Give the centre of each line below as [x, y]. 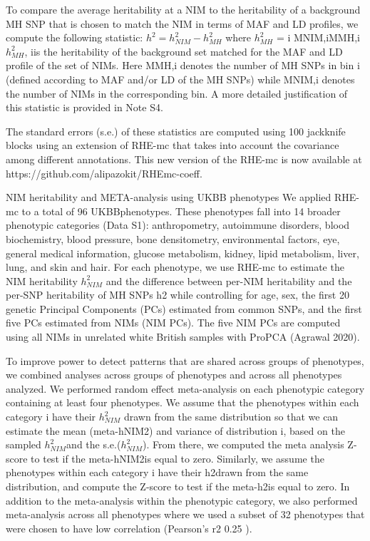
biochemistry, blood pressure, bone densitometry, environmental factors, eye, [173, 238]
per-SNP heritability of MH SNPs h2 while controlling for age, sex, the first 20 [178, 295]
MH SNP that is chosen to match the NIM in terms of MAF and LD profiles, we [182, 23]
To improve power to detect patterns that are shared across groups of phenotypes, [185, 360]
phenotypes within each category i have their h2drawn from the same [157, 472]
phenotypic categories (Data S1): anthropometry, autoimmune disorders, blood [178, 225]
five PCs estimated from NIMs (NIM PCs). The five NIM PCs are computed [173, 323]
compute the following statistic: [74, 37]
